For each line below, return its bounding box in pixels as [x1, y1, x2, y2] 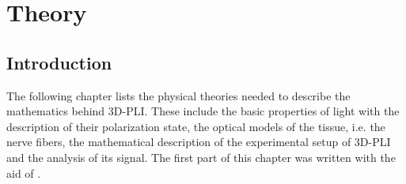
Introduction [6, 50, 112, 74]
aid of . [6, 164, 41, 181]
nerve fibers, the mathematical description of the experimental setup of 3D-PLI [6, 133, 391, 150]
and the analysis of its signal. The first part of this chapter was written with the [6, 148, 396, 165]
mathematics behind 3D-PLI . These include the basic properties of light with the [6, 103, 400, 119]
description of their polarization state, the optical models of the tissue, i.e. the [6, 118, 385, 134]
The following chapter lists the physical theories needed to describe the [6, 87, 351, 103]
